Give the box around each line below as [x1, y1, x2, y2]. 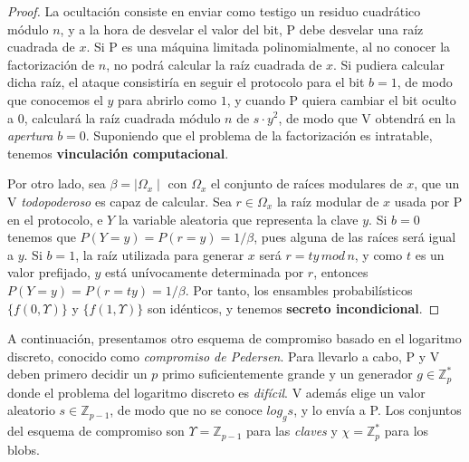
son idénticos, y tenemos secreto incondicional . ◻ [147, 298, 440, 317]
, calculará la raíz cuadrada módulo [24, 108, 221, 127]
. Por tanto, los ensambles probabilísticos [185, 280, 413, 299]
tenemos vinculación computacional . [7, 143, 229, 162]
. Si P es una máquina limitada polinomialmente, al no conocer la [86, 37, 451, 56]
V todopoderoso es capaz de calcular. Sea [7, 191, 232, 210]
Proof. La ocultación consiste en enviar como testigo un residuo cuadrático [7, 2, 421, 20]
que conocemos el [7, 90, 103, 109]
